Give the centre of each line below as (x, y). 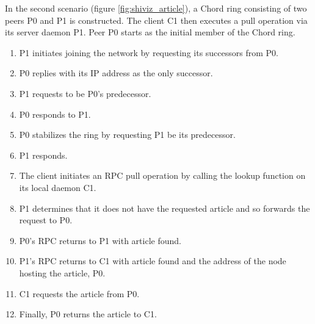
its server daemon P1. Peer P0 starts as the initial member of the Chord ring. (150, 32)
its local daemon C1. (58, 187)
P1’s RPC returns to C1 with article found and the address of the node (153, 261)
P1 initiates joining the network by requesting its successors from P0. (149, 52)
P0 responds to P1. (55, 114)
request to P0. (46, 220)
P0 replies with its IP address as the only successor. (116, 73)
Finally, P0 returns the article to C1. (88, 314)
